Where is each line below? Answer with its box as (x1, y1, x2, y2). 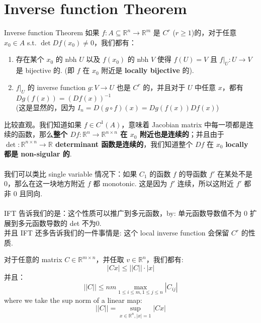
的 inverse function (27, 82, 85, 92)
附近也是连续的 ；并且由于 (139, 129, 224, 139)
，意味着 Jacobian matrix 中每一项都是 (121, 119, 247, 129)
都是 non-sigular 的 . (4, 148, 72, 159)
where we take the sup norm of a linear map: (4, 294, 142, 305)
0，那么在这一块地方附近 (4, 178, 85, 189)
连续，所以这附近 (177, 178, 234, 189)
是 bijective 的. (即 (16, 65, 75, 75)
